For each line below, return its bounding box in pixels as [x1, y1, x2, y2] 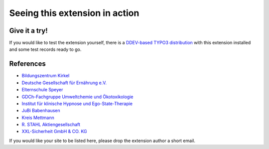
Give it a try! [9, 26, 48, 35]
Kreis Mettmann [21, 115, 54, 121]
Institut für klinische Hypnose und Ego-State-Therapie [21, 100, 133, 107]
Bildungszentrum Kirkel [21, 73, 70, 79]
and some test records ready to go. [9, 46, 82, 52]
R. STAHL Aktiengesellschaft [21, 122, 81, 128]
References [9, 60, 46, 68]
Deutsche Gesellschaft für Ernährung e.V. [21, 80, 107, 86]
